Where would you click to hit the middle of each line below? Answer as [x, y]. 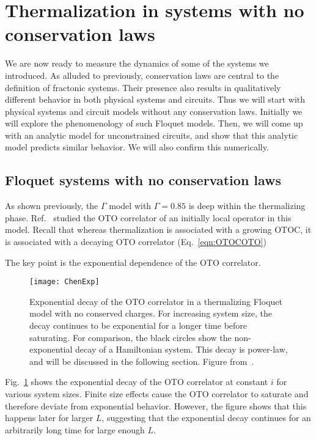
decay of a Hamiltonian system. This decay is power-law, [182, 349]
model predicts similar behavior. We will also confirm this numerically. [137, 147]
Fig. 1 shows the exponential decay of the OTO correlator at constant [137, 382]
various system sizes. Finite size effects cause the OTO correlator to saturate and [157, 394]
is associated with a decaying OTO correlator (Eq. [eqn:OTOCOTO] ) [136, 242]
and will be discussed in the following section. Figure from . [142, 361]
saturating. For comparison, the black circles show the [130, 337]
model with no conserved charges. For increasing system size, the [151, 313]
